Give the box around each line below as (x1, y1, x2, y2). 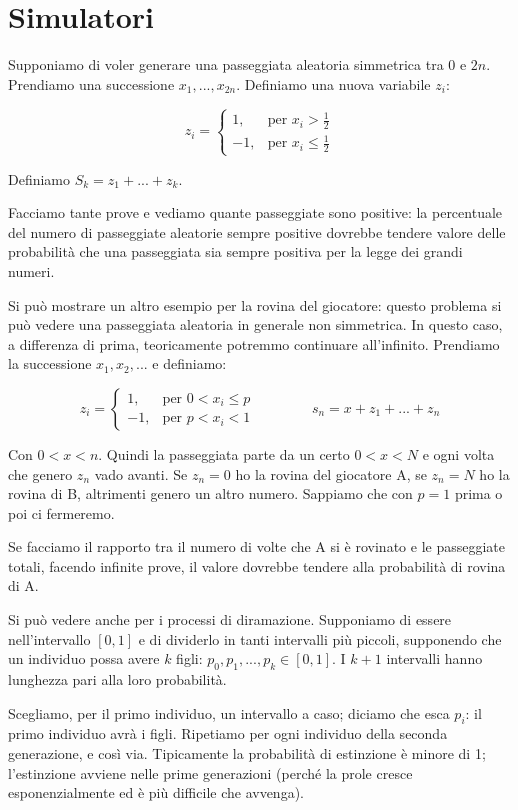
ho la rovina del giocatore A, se (235, 463, 427, 484)
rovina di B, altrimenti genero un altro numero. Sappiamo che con (8, 483, 413, 504)
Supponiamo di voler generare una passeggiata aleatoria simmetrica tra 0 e (8, 54, 467, 75)
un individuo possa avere (8, 648, 160, 669)
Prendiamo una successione (8, 73, 175, 94)
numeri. (8, 260, 55, 281)
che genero (8, 463, 73, 484)
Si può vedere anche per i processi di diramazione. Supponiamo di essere (8, 609, 452, 630)
